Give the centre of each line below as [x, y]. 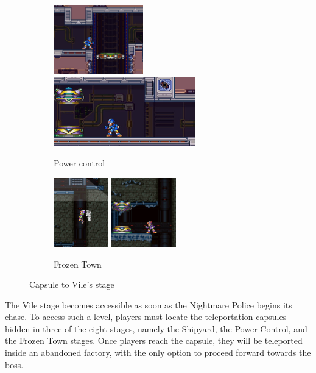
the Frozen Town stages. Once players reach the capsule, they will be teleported [154, 340]
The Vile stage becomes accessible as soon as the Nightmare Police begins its [149, 304]
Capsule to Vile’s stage [72, 284]
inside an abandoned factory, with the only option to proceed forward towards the [158, 353]
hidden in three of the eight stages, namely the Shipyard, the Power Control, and [156, 328]
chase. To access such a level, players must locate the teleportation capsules [146, 317]
